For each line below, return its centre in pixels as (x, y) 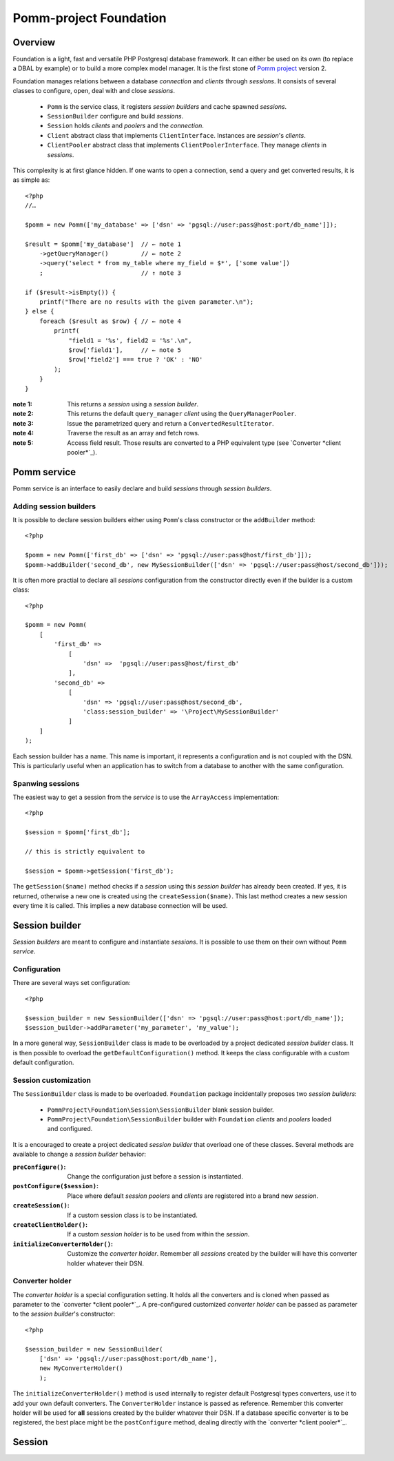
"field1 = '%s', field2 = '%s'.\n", (130, 340)
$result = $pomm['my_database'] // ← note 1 (103, 244)
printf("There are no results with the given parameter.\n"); (146, 302)
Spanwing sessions (46, 783)
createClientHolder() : (50, 1224)
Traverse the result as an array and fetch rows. (133, 433)
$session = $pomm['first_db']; (78, 832)
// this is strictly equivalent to (85, 852)
